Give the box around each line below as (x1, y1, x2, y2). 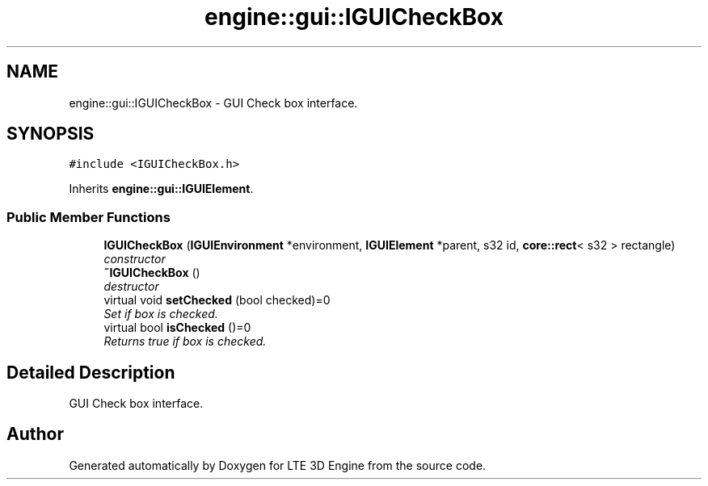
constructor (103, 252, 166, 266)
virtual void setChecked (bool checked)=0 (103, 293, 331, 308)
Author (6, 424, 64, 445)
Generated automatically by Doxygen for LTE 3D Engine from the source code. (69, 458, 487, 472)
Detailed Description (6, 362, 175, 383)
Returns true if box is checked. (103, 334, 267, 349)
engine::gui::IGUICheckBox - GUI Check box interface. (69, 95, 358, 110)
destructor (103, 279, 159, 294)
